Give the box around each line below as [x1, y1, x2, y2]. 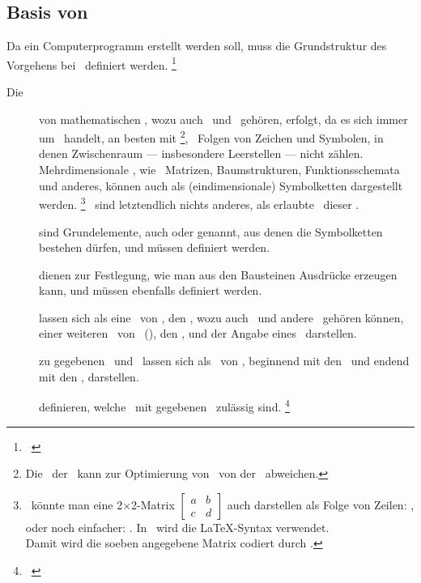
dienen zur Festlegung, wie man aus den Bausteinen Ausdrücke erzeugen [39, 266, 398, 283]
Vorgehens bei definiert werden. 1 [6, 53, 176, 73]
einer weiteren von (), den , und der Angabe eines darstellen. [39, 325, 357, 342]
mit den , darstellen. [39, 368, 139, 385]
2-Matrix [131, 496, 175, 513]
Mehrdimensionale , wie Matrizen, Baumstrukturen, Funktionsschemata [39, 161, 400, 178]
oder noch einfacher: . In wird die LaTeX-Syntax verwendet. [25, 518, 330, 535]
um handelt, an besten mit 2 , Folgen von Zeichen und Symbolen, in [39, 127, 384, 146]
